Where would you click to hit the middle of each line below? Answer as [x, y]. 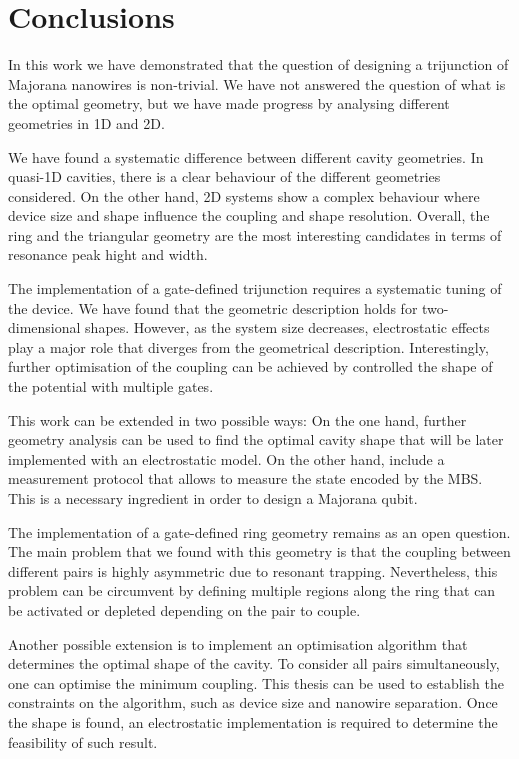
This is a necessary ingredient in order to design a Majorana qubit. [213, 498]
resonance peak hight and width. [108, 254]
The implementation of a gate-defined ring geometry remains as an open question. [259, 531]
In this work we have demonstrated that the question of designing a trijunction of [258, 64]
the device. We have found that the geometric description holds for [213, 307]
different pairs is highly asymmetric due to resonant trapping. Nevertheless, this [253, 570]
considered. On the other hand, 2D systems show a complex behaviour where [244, 195]
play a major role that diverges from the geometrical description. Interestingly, [248, 346]
